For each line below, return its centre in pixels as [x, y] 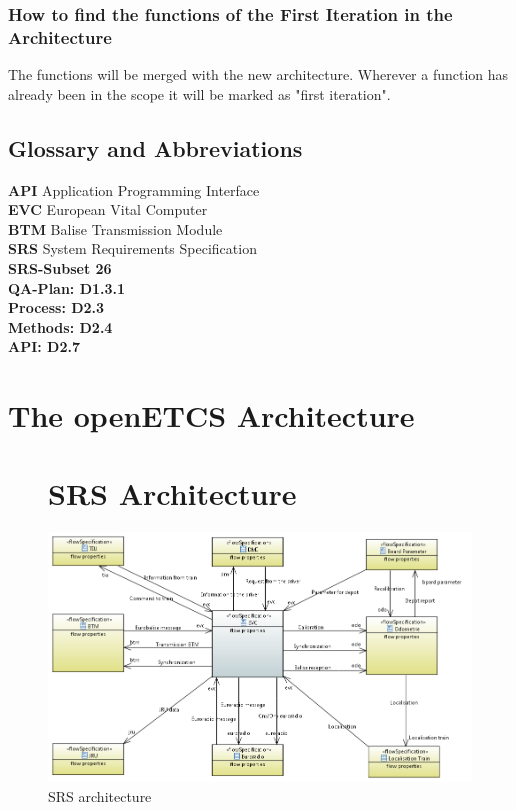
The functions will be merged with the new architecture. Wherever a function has [258, 74]
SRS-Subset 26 [60, 267]
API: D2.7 [44, 346]
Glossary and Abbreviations [155, 147]
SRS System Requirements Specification [132, 248]
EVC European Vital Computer [108, 209]
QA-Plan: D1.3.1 [67, 287]
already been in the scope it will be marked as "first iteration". [199, 93]
